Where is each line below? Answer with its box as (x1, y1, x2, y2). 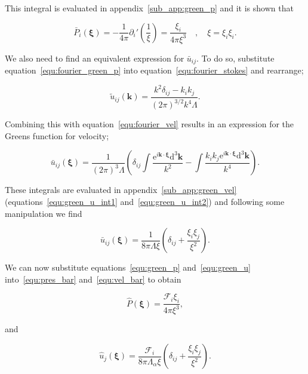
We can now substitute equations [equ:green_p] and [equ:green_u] (5, 261, 251, 274)
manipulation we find (5, 207, 82, 219)
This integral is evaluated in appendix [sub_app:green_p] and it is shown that (5, 2, 294, 14)
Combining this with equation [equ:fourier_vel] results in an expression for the (5, 118, 294, 130)
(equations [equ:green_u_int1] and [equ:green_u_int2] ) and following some (5, 195, 285, 207)
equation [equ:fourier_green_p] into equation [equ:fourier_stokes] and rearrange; (5, 64, 304, 76)
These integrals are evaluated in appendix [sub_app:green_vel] (5, 183, 237, 196)
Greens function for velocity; (5, 129, 109, 142)
